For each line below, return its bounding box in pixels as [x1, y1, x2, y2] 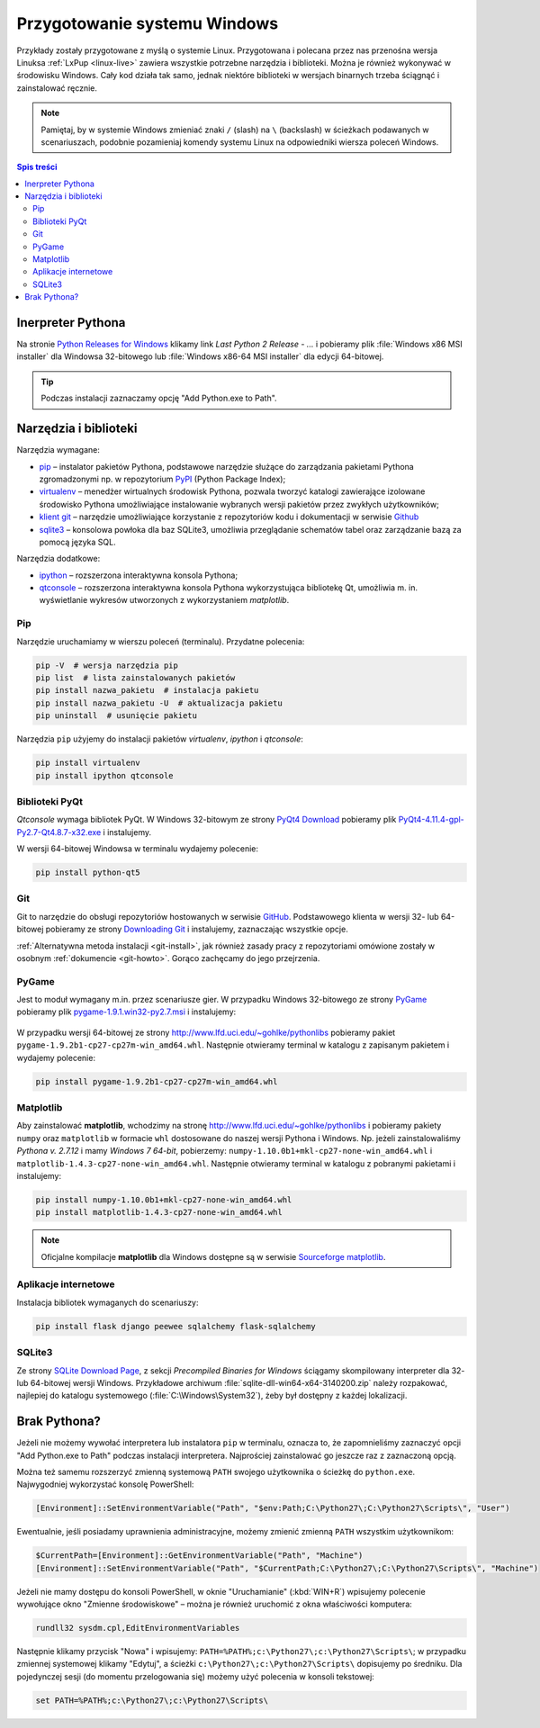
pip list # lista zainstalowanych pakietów [35, 672, 236, 683]
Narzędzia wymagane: [16, 445, 101, 455]
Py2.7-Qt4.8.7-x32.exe [16, 826, 102, 837]
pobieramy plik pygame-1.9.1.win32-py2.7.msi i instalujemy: [16, 1006, 237, 1017]
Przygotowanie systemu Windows [16, 13, 279, 33]
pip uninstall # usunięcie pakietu [35, 711, 198, 721]
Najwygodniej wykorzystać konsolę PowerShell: [16, 1479, 194, 1489]
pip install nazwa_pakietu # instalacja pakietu [35, 685, 259, 696]
